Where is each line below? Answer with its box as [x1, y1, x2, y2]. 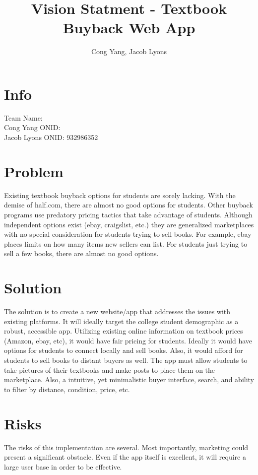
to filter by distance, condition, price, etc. [4, 384, 130, 394]
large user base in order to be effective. [4, 461, 122, 472]
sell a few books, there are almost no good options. [4, 248, 159, 259]
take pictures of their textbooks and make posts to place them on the [4, 364, 215, 375]
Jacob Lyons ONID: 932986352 [4, 132, 98, 142]
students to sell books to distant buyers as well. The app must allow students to [4, 355, 248, 365]
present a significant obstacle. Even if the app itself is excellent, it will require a [4, 452, 246, 462]
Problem [4, 161, 64, 181]
